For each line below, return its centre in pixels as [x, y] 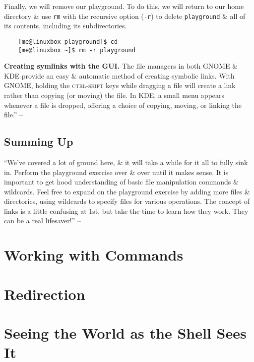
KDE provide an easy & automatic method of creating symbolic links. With [119, 75]
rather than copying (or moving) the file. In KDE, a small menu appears [114, 95]
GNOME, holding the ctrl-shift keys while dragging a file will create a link [120, 85]
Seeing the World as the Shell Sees [125, 333]
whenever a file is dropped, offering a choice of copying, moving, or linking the [123, 105]
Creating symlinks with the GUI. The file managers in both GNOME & [121, 66]
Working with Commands [94, 255]
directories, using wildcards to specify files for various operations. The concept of [127, 201]
